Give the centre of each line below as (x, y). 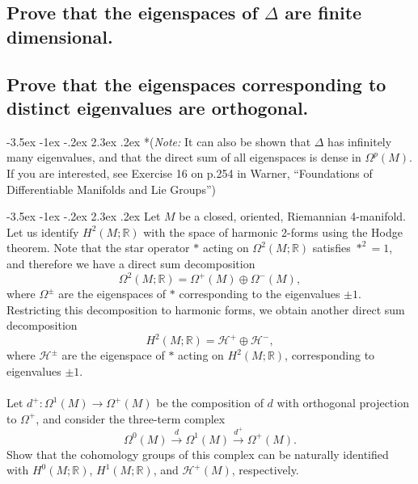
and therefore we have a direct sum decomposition (131, 263)
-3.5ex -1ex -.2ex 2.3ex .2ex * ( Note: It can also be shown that (159, 141)
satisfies (331, 248)
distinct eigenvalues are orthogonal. (158, 107)
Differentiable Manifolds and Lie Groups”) (111, 189)
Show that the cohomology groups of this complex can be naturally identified (198, 454)
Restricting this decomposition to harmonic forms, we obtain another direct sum (206, 309)
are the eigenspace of (113, 355)
